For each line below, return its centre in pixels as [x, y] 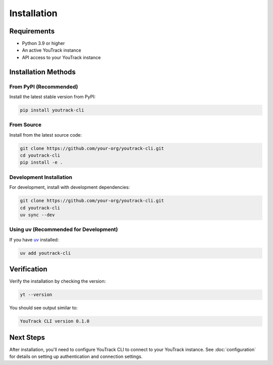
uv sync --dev [37, 215]
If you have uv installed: [34, 239]
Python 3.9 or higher [43, 44]
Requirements [32, 31]
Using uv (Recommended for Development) [64, 229]
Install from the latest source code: [45, 135]
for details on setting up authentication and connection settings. [76, 356]
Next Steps [27, 337]
